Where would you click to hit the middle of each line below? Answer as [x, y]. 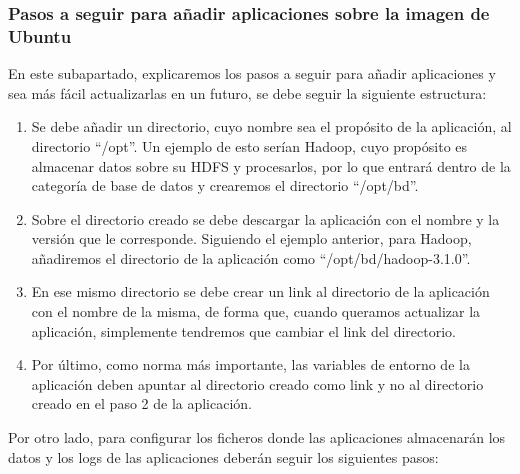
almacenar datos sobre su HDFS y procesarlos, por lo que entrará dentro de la [271, 165]
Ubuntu [40, 35]
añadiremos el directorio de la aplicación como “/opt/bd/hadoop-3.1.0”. [251, 257]
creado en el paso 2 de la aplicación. [142, 403]
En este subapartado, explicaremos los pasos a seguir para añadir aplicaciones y [252, 73]
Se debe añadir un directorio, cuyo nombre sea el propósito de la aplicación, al [271, 126]
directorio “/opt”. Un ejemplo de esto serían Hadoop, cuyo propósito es [249, 145]
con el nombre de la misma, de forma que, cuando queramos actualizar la [256, 311]
